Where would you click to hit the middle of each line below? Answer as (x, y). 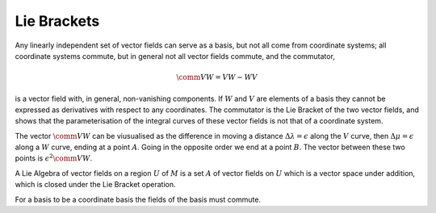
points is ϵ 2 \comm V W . (54, 158)
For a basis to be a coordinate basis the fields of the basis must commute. (138, 199)
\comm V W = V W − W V (217, 77)
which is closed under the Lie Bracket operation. (96, 185)
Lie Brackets (57, 21)
